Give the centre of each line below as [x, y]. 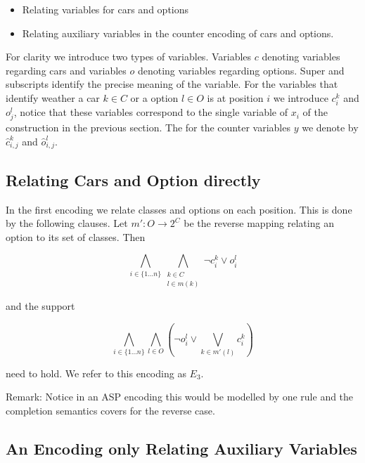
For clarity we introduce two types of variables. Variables [129, 57]
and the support [40, 306]
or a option [154, 97]
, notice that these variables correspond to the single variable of [151, 112]
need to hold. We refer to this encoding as [96, 373]
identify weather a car [53, 97]
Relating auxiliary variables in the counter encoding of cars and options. [178, 33]
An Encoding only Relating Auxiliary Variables [181, 448]
